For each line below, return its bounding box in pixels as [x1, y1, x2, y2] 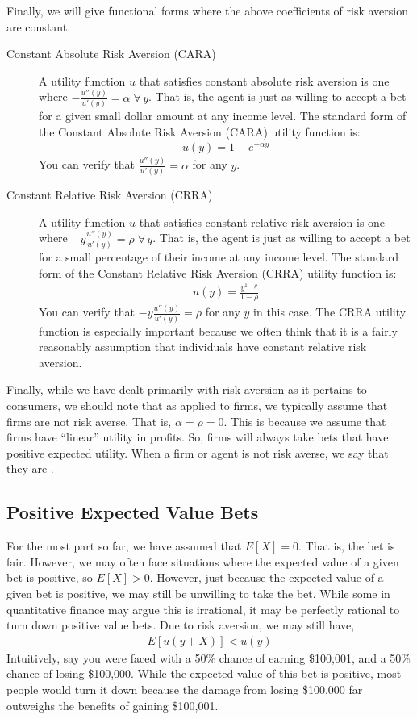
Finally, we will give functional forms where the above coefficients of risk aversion [6, 2, 409, 19]
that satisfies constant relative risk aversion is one [139, 213, 386, 230]
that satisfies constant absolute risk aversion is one [139, 72, 390, 89]
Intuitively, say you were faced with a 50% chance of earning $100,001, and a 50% [6, 649, 411, 666]
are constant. [6, 18, 71, 35]
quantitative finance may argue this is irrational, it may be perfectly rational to [6, 600, 400, 617]
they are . [6, 460, 54, 477]
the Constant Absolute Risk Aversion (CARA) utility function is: [39, 123, 361, 140]
